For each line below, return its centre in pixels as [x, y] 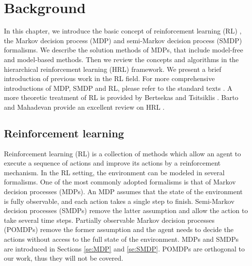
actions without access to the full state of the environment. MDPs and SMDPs [121, 239]
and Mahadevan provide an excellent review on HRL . [84, 107]
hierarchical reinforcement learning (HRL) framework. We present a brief [113, 69]
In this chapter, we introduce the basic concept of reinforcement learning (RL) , [123, 31]
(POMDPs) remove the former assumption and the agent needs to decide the [119, 229]
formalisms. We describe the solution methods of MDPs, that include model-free [124, 50]
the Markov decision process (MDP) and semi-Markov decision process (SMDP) [123, 40]
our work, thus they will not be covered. [64, 258]
